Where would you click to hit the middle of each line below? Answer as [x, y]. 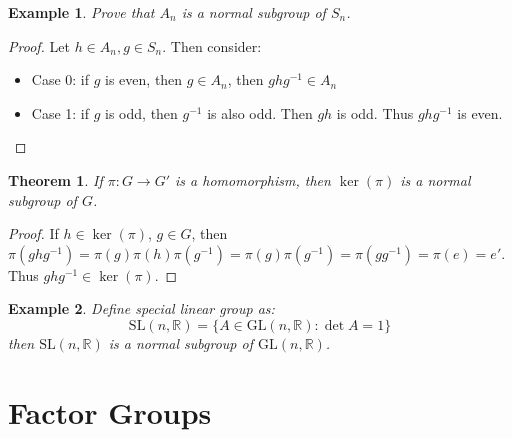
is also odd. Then [260, 112]
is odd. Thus [375, 112]
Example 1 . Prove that [81, 12]
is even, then [144, 79]
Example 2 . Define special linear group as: [141, 308]
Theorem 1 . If [55, 179]
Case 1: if [60, 112]
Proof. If [33, 233]
